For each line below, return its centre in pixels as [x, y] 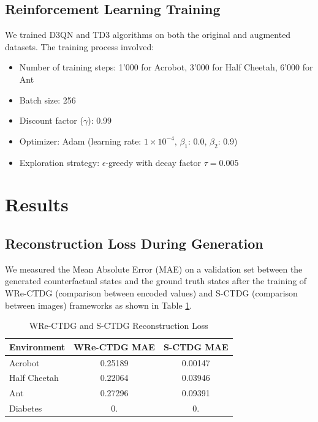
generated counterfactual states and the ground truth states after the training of [156, 281]
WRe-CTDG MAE [114, 346]
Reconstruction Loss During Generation [134, 243]
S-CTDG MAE [196, 346]
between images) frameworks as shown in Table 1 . [99, 305]
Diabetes [26, 408]
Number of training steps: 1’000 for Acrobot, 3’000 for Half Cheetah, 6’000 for [166, 67]
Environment [37, 346]
